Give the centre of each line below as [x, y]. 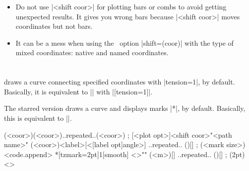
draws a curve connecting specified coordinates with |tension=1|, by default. [120, 82]
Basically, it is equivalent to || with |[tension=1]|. [78, 91]
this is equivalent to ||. [38, 118]
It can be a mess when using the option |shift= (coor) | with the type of [124, 43]
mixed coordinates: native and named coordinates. [92, 52]
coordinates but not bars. [54, 26]
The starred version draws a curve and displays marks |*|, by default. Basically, [125, 108]
